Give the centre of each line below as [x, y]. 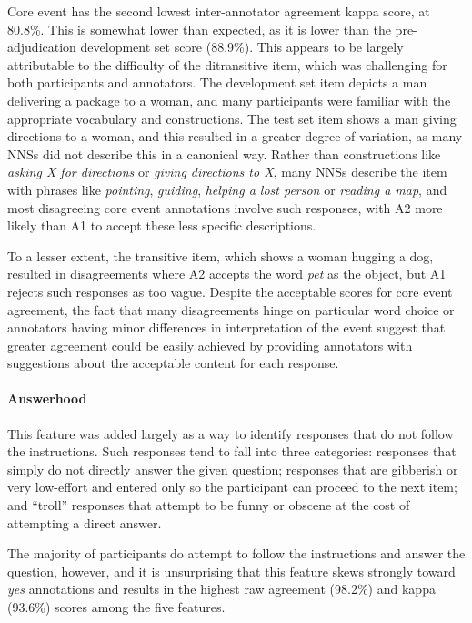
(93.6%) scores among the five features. [116, 607]
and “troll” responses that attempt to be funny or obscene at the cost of [209, 505]
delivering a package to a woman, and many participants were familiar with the [229, 100]
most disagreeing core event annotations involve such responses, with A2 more [225, 207]
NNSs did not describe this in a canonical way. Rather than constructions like [224, 153]
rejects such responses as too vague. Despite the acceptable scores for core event [230, 291]
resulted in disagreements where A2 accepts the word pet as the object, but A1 [227, 274]
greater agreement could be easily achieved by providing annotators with [210, 345]
